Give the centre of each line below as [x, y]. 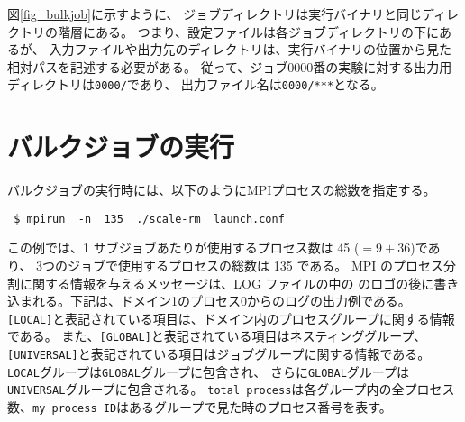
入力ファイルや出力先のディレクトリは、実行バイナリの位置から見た [251, 49]
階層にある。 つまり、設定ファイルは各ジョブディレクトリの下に [248, 31]
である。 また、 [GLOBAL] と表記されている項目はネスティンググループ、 [217, 336]
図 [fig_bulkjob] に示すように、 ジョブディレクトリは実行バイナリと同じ [214, 14]
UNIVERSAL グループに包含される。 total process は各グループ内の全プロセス [231, 389]
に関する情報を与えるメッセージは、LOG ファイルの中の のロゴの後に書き [239, 283]
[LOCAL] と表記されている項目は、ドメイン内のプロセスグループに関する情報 [231, 318]
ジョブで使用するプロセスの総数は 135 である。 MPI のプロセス [256, 265]
